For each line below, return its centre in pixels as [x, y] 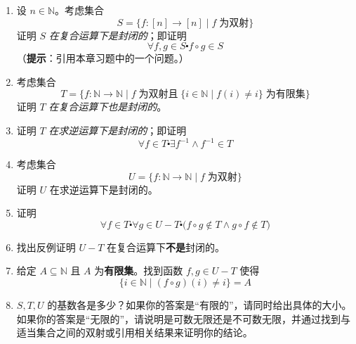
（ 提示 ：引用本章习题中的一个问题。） [103, 58]
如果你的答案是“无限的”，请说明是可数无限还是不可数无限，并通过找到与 [184, 318]
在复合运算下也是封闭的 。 [108, 107]
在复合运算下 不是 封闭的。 [166, 247]
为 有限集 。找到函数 [139, 270]
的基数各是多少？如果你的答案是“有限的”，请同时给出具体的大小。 [199, 305]
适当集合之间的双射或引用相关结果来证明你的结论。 [134, 332]
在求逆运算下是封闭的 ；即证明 [118, 130]
